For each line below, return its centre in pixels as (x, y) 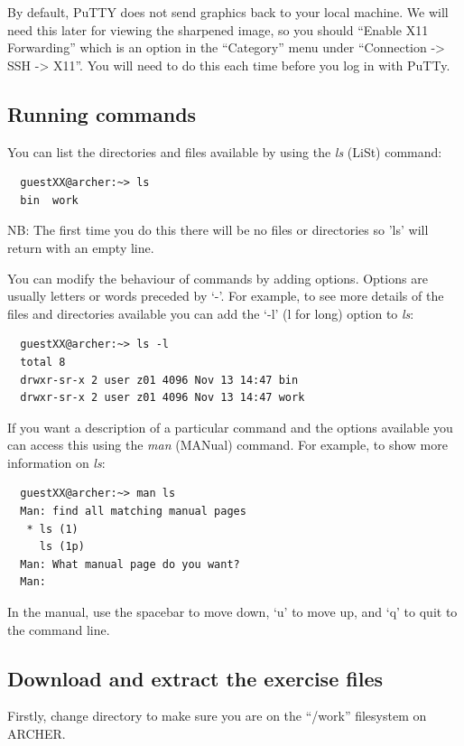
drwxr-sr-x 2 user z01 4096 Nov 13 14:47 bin (159, 380)
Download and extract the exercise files (195, 678)
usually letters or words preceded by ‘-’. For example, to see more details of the (226, 296)
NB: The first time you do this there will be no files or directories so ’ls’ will (218, 230)
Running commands (102, 113)
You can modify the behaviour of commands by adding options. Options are (218, 278)
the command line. (59, 629)
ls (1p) (62, 547)
